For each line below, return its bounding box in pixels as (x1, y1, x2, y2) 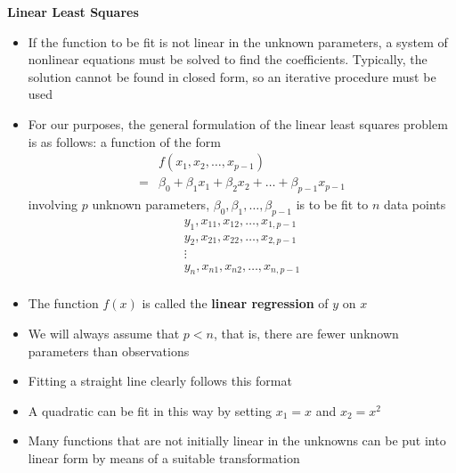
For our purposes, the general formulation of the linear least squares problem (28, 114, 448, 133)
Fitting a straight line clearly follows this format (28, 371, 292, 390)
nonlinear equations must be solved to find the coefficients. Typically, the (28, 50, 427, 69)
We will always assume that (28, 323, 180, 342)
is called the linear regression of (142, 294, 329, 313)
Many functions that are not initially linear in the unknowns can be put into (28, 431, 446, 450)
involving (28, 195, 78, 214)
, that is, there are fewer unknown (213, 323, 399, 342)
